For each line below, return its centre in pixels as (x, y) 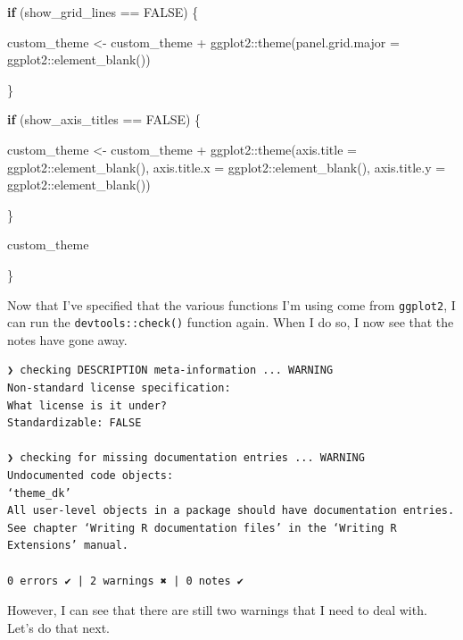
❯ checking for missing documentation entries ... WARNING (186, 458)
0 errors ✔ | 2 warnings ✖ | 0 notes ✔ (125, 581)
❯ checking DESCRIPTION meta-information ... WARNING (170, 371)
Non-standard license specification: (119, 388)
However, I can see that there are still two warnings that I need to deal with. (217, 610)
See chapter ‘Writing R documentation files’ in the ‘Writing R (202, 528)
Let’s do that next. (58, 627)
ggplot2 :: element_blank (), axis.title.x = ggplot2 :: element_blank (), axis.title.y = (227, 167)
